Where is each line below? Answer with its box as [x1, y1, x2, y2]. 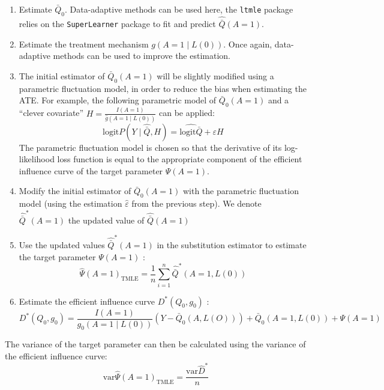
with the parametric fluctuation [182, 184, 299, 197]
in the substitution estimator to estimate [157, 239, 307, 251]
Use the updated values [19, 239, 105, 251]
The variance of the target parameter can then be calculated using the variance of [5, 338, 306, 350]
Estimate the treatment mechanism [19, 37, 149, 50]
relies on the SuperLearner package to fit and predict [19, 17, 216, 30]
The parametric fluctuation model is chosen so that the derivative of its [19, 141, 282, 153]
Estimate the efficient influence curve [19, 294, 155, 307]
